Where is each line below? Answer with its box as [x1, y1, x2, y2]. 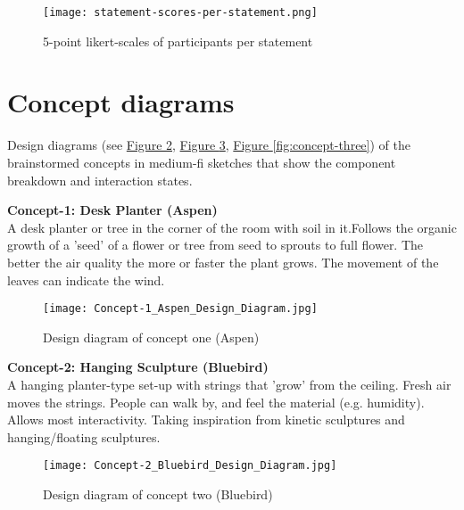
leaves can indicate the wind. [7, 270, 165, 289]
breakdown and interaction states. [7, 170, 193, 189]
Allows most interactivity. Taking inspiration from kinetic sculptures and [7, 410, 405, 429]
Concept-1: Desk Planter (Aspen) [7, 201, 218, 219]
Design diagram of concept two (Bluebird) [43, 485, 273, 503]
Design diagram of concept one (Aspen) [43, 327, 260, 346]
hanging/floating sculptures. [7, 427, 161, 446]
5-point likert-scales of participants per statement [43, 31, 313, 50]
